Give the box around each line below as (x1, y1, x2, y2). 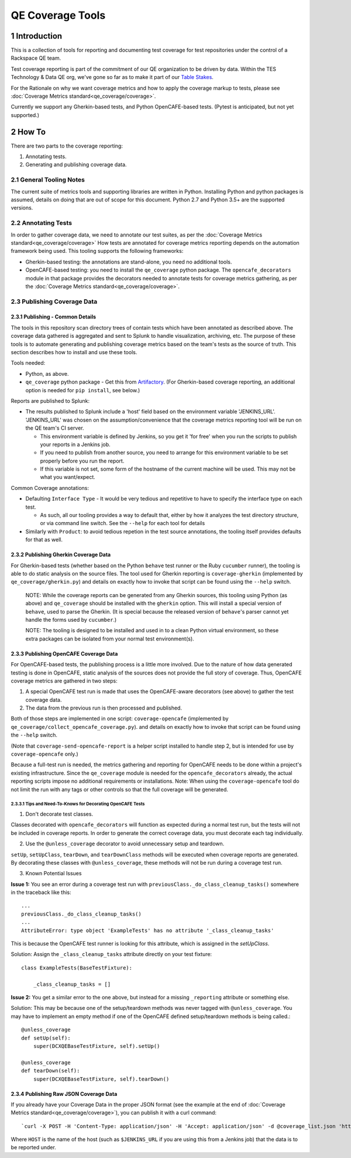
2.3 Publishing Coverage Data (11, 297, 98, 306)
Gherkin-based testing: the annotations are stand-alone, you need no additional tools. (25, 258, 232, 265)
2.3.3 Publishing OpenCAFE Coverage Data (11, 650, 118, 657)
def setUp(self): (21, 1034, 71, 1041)
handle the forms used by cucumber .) (25, 616, 117, 623)
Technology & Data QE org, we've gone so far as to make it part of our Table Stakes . (11, 74, 214, 81)
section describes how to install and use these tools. (11, 349, 137, 356)
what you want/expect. (40, 474, 96, 481)
